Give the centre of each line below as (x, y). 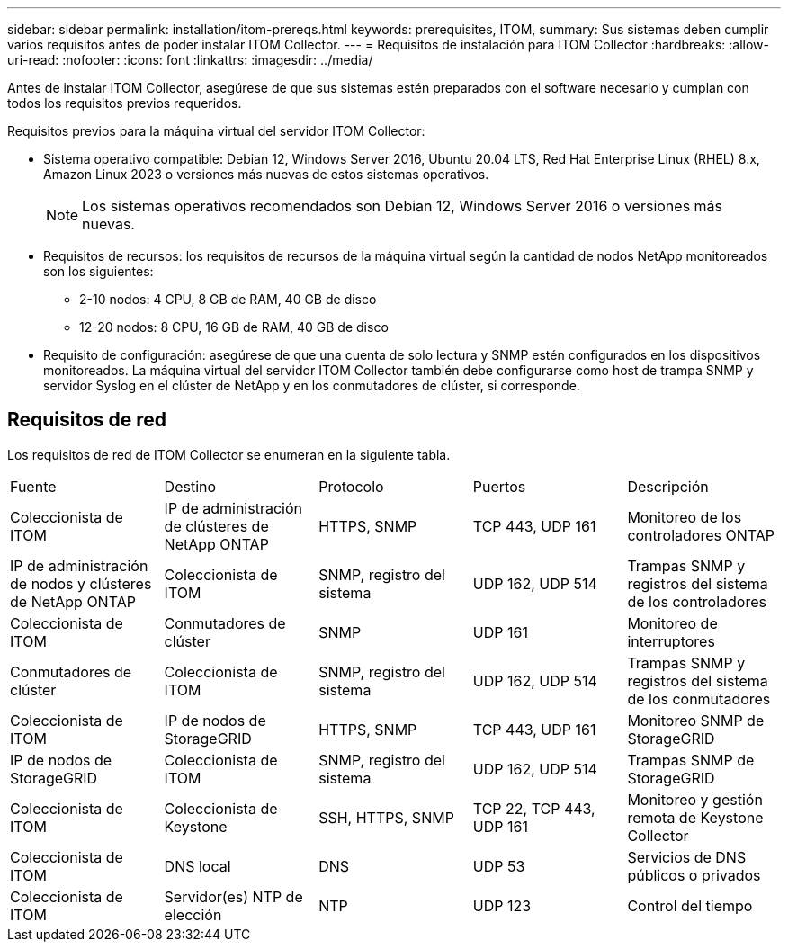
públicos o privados (694, 875)
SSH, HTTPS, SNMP (386, 817)
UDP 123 (502, 905)
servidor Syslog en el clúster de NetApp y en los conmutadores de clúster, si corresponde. (312, 385)
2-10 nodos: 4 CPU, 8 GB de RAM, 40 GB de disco (228, 299)
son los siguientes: (98, 271)
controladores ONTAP (701, 535)
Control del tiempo (690, 905)
